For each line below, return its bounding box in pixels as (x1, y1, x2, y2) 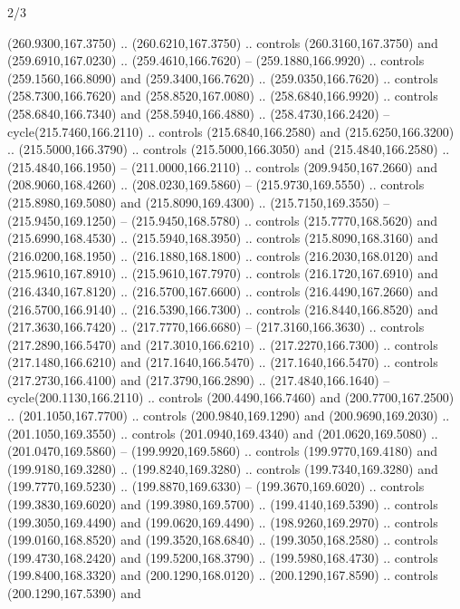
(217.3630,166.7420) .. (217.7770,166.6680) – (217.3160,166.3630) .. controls (7, 317, 425, 336)
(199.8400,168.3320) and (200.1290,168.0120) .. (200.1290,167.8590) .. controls (7, 565, 438, 585)
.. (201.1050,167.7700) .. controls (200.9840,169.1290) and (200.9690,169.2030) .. (7, 406, 450, 425)
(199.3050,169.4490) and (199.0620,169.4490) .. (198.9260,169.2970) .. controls (7, 512, 438, 531)
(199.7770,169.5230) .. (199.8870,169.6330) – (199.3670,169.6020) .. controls (7, 477, 425, 496)
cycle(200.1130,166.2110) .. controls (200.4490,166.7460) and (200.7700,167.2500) (7, 388, 455, 407)
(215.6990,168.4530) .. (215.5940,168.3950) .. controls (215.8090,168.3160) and (7, 228, 438, 247)
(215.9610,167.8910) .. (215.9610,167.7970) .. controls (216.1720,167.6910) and (7, 264, 438, 283)
